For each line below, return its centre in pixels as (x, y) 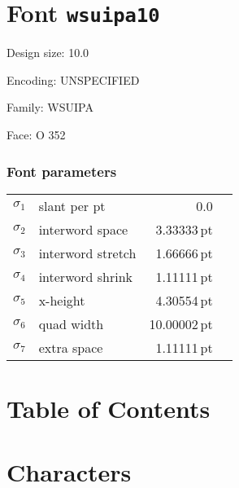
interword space (83, 229)
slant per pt (72, 205)
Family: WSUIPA (50, 107)
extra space (71, 347)
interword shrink (86, 276)
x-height (62, 300)
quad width (71, 323)
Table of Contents (109, 409)
